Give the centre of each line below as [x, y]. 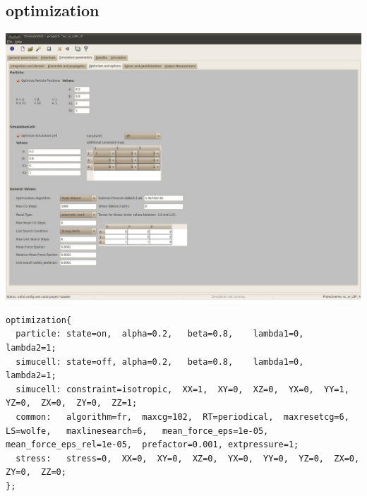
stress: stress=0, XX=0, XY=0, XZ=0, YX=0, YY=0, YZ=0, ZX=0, [188, 458]
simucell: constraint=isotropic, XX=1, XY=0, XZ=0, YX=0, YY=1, [182, 389]
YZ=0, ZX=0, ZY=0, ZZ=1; [72, 403]
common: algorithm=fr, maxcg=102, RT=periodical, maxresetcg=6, [182, 417]
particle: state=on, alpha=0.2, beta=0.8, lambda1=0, [160, 334]
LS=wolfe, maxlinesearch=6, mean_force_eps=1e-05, [137, 431]
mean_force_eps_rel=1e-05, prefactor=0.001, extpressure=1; [152, 445]
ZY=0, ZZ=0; [36, 472]
